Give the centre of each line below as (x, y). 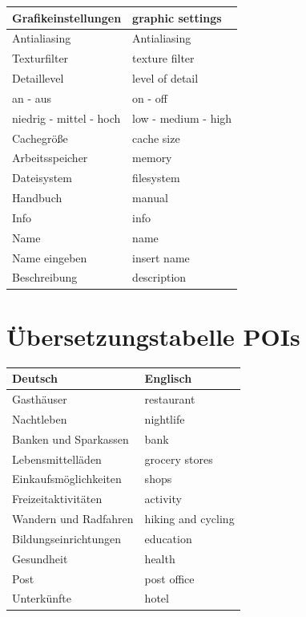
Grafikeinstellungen (67, 17)
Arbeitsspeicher (50, 158)
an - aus (32, 97)
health (160, 558)
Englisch (168, 378)
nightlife (165, 418)
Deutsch (35, 378)
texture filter (163, 58)
